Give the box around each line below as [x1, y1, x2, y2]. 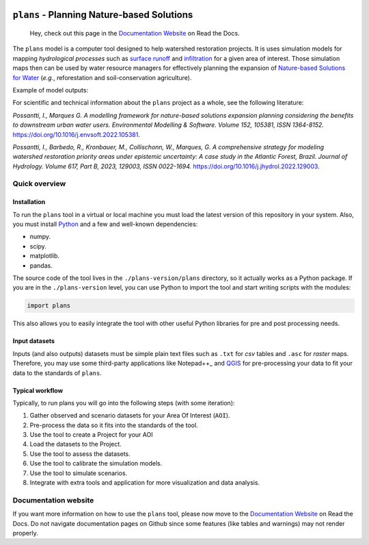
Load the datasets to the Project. [29, 440, 122, 448]
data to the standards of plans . [12, 368, 102, 377]
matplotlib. [29, 252, 60, 260]
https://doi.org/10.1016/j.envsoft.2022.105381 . [12, 130, 140, 138]
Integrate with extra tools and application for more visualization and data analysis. [29, 479, 260, 487]
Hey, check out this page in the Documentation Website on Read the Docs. [29, 29, 240, 38]
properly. [12, 529, 38, 537]
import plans [27, 302, 71, 309]
